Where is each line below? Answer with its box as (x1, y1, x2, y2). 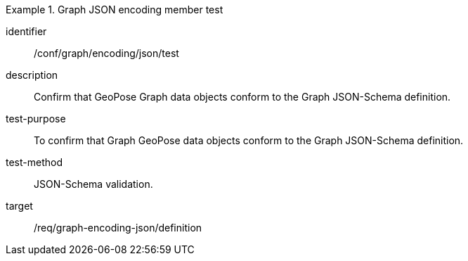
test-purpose (6, 113, 66, 125)
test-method (6, 156, 63, 168)
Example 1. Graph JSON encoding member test (6, 4, 223, 15)
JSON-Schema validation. (34, 178, 153, 190)
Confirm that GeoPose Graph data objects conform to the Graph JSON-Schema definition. (34, 91, 451, 103)
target (6, 200, 33, 212)
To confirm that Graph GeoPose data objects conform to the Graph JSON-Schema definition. (34, 134, 464, 146)
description (6, 69, 58, 81)
